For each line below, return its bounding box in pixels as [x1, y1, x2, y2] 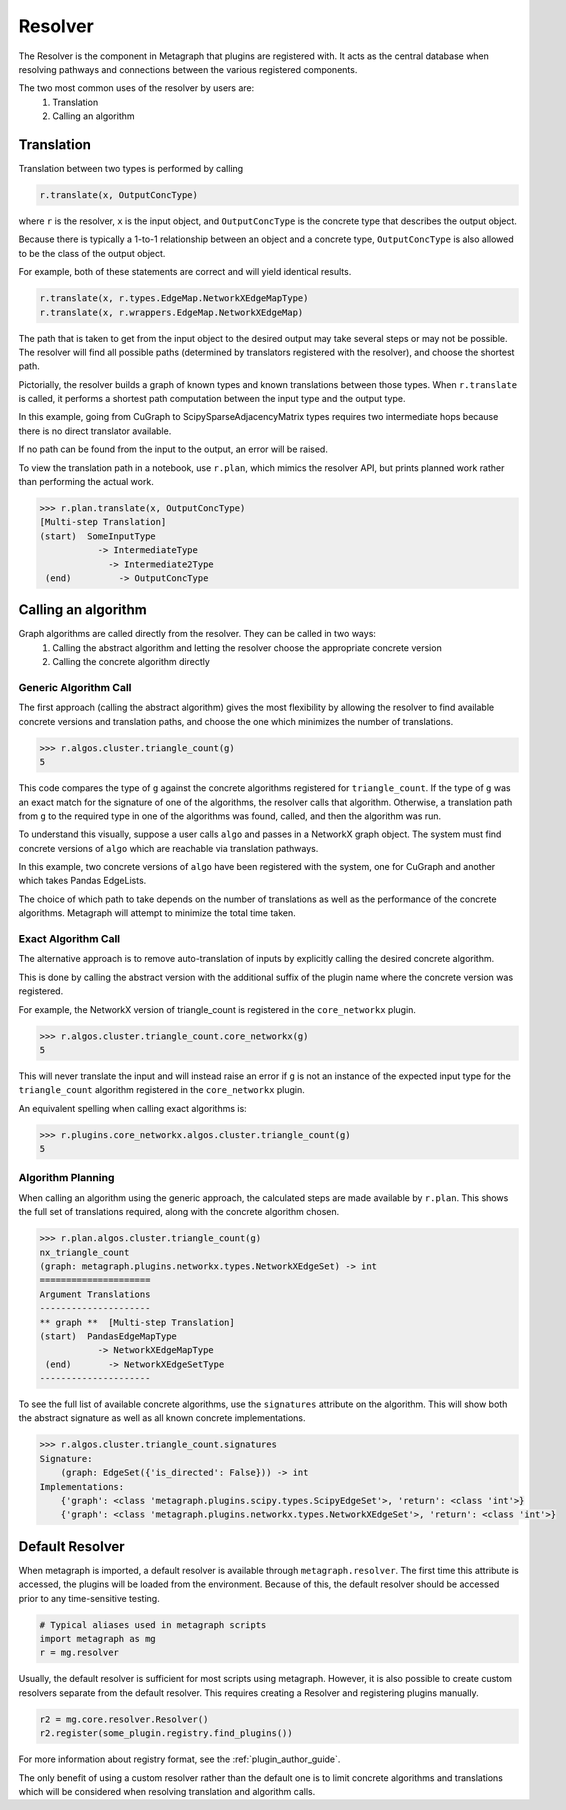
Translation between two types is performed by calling [18, 163, 244, 175]
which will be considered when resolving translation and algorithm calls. [18, 1785, 316, 1797]
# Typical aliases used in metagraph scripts [39, 1619, 267, 1630]
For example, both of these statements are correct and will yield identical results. [18, 266, 352, 278]
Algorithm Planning [18, 1171, 115, 1185]
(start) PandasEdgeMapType [39, 1330, 177, 1342]
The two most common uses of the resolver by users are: [18, 82, 255, 94]
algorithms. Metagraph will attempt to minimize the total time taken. [18, 907, 296, 919]
